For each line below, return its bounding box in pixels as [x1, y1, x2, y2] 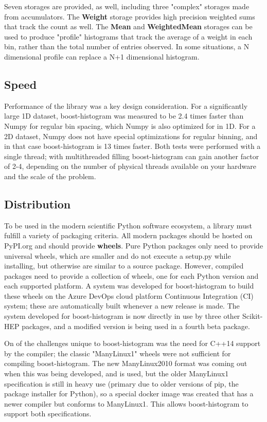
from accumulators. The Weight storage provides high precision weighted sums [4, 11, 255, 22]
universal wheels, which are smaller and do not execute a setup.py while [4, 250, 231, 261]
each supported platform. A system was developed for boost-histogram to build [4, 280, 254, 291]
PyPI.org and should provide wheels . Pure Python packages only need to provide [4, 240, 263, 251]
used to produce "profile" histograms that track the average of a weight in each [4, 31, 253, 42]
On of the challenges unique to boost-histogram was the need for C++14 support [4, 338, 261, 349]
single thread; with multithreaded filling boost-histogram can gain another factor [4, 150, 259, 161]
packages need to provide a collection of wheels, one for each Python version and [4, 270, 259, 281]
